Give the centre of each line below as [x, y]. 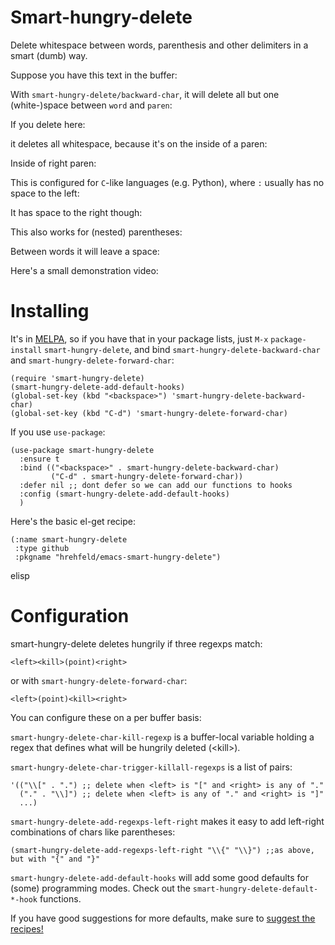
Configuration [70, 616]
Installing [50, 311]
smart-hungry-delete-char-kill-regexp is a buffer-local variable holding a [162, 737]
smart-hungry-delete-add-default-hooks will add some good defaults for [159, 877]
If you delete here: [48, 124]
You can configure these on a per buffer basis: [106, 717]
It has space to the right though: [76, 212]
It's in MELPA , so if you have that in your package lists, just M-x [139, 338]
